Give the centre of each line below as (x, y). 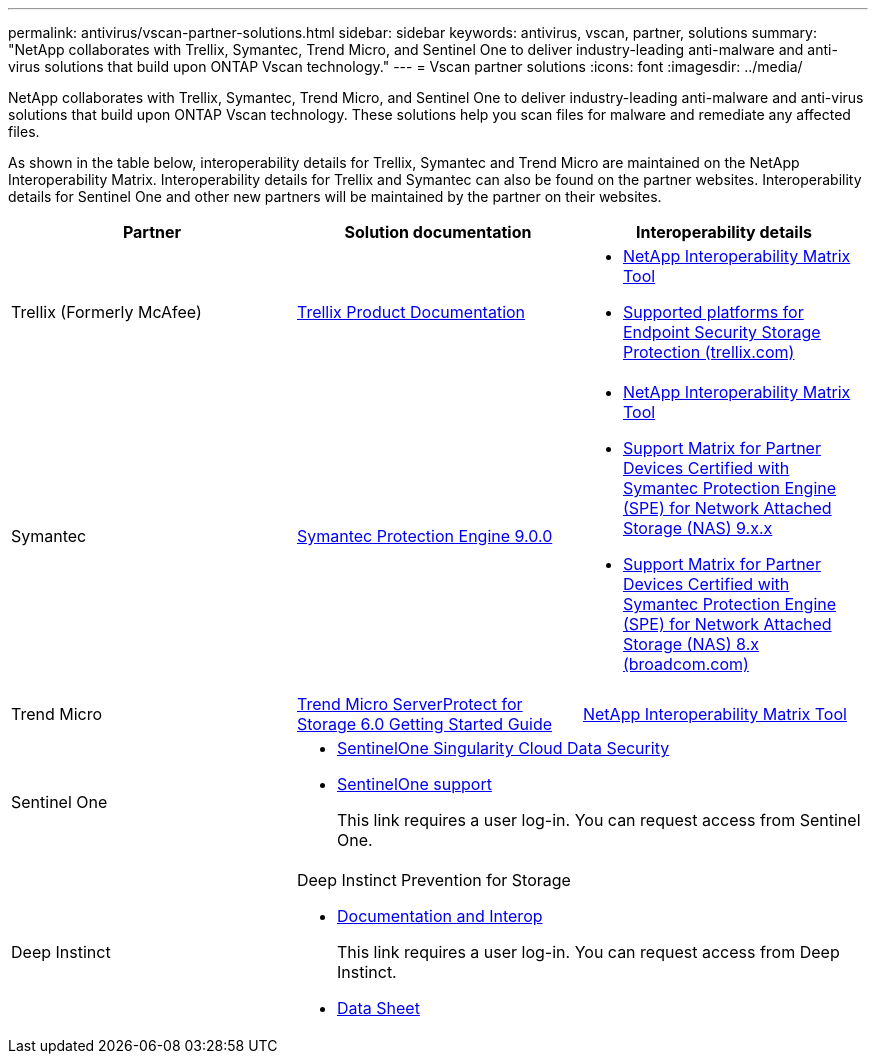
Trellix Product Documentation (411, 312)
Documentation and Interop (439, 916)
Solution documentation (438, 232)
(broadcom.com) (685, 664)
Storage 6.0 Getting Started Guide (424, 724)
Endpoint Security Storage (721, 332)
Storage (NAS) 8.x (690, 644)
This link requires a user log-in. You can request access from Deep (588, 952)
